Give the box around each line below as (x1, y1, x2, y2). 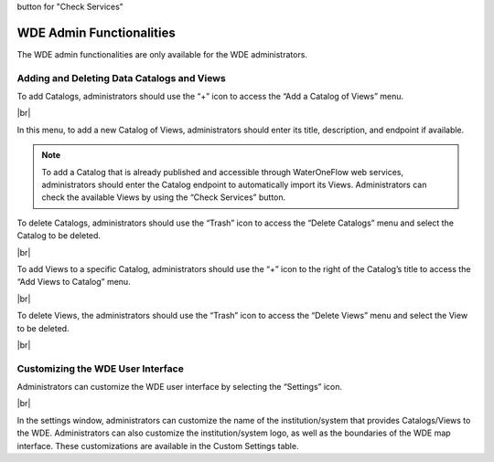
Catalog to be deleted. (16, 230, 101, 241)
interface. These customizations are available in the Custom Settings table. (16, 440, 299, 451)
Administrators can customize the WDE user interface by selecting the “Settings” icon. (16, 382, 343, 393)
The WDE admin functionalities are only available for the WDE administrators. (16, 48, 308, 59)
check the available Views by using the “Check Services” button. (41, 192, 286, 203)
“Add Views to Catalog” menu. (16, 277, 132, 288)
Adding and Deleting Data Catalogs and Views (16, 71, 226, 84)
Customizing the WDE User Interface (16, 362, 185, 374)
